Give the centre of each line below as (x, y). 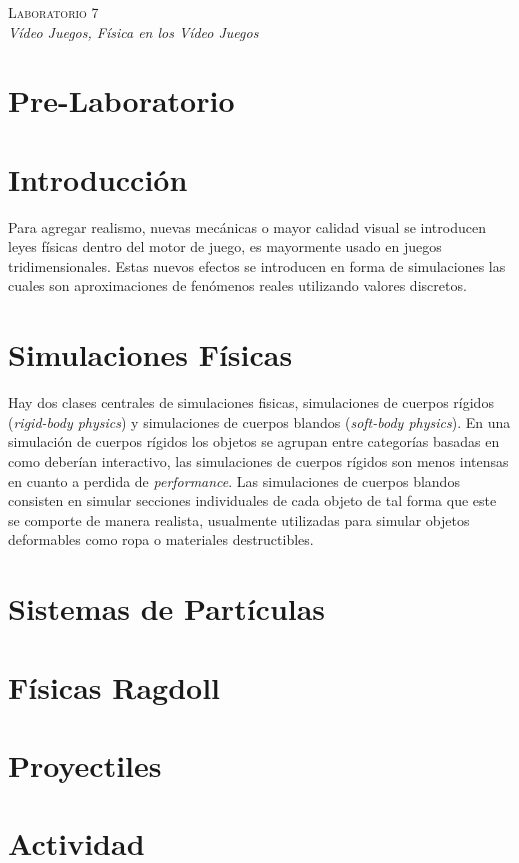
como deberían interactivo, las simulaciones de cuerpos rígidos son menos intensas (258, 460)
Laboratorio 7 (53, 12)
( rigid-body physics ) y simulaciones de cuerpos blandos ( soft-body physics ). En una (259, 421)
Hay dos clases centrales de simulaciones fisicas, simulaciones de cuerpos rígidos (251, 402)
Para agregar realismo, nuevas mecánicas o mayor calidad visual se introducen (247, 226)
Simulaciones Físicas (150, 354)
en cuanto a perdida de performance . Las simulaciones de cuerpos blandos (234, 480)
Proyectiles (85, 764)
